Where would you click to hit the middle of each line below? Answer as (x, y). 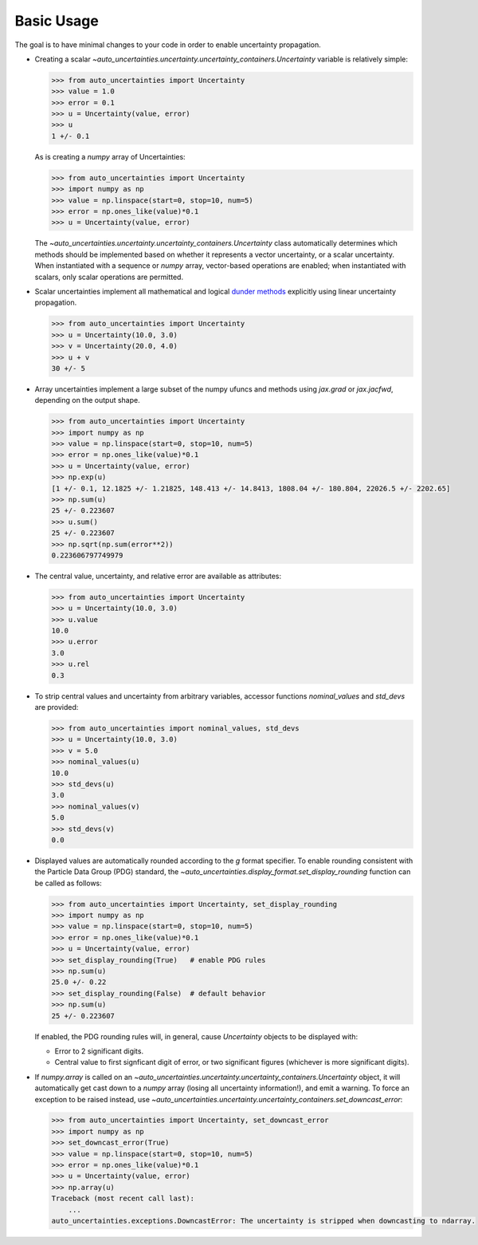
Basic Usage (57, 21)
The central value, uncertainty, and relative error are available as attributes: (158, 576)
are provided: (57, 707)
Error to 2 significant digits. (99, 1051)
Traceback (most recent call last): (123, 1199)
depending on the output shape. (87, 400)
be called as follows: (69, 883)
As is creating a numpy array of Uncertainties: (110, 156)
